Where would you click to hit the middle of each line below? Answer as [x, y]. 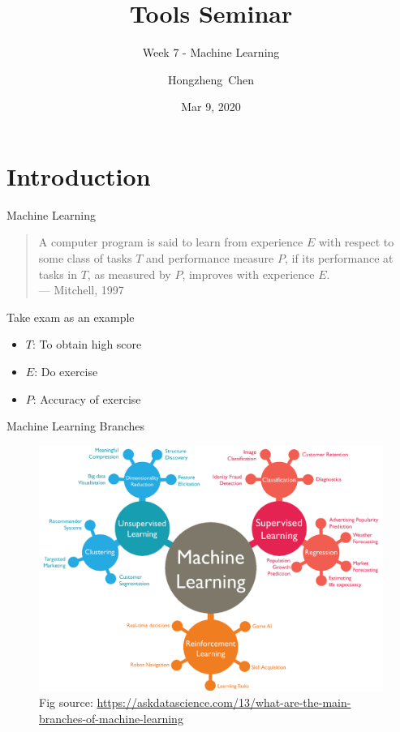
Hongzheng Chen [211, 79]
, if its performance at [339, 258]
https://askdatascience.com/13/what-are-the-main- [224, 702]
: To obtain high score [87, 344]
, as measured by [129, 274]
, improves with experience [248, 274]
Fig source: [66, 702]
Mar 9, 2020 [211, 107]
